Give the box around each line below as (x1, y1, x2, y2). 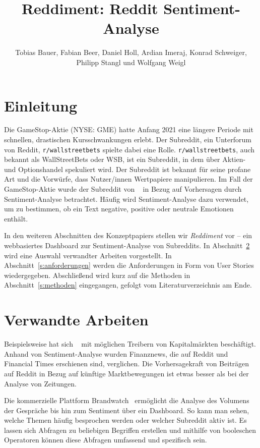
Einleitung (4, 95, 78, 116)
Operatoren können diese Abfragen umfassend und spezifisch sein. (4, 434, 207, 445)
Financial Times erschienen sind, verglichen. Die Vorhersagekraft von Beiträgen (4, 358, 249, 369)
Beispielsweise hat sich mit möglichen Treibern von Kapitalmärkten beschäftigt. (4, 339, 256, 349)
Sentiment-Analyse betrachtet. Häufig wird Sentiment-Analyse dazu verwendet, (4, 193, 249, 204)
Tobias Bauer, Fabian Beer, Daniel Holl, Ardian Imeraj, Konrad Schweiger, (15, 47, 247, 58)
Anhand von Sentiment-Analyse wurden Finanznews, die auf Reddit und (4, 348, 228, 359)
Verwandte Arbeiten (4, 309, 149, 330)
